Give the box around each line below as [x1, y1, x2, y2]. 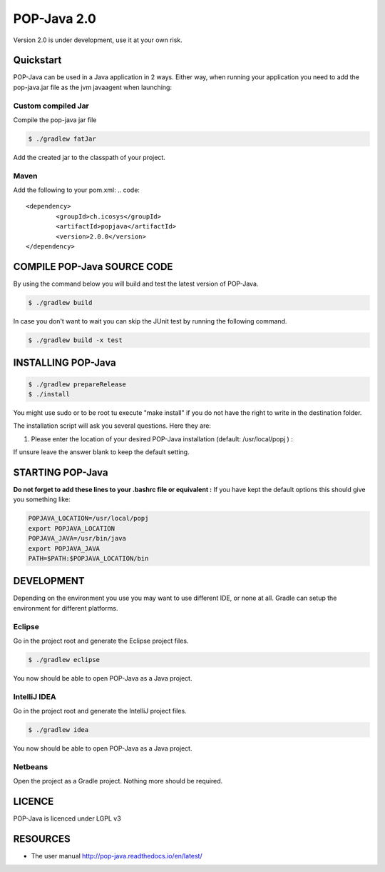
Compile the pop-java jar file [13, 115, 97, 124]
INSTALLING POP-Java [13, 357, 117, 369]
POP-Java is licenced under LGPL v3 [13, 814, 121, 823]
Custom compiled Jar [13, 101, 89, 111]
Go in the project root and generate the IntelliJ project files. [13, 707, 187, 716]
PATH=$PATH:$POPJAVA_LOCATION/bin [28, 554, 149, 562]
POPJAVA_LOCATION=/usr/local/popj [28, 514, 149, 523]
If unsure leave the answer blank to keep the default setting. [13, 448, 190, 456]
